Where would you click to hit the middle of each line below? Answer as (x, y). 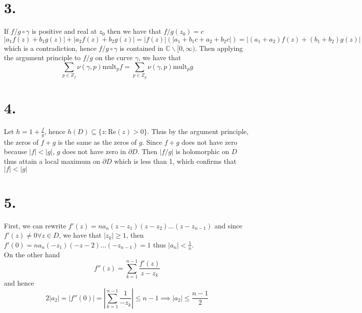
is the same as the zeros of (97, 142)
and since (228, 225)
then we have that (134, 31)
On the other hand (32, 254)
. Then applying (219, 48)
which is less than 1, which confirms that (175, 161)
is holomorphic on (203, 151)
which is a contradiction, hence (50, 48)
